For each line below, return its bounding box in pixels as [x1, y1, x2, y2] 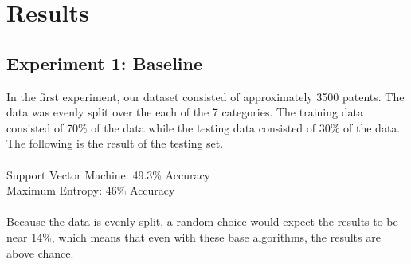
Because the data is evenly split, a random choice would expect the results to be [6, 213, 398, 230]
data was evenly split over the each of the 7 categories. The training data [6, 104, 363, 120]
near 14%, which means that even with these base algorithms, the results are [6, 228, 381, 245]
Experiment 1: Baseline [6, 50, 203, 75]
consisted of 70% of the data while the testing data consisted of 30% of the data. [6, 119, 401, 136]
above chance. [6, 244, 74, 261]
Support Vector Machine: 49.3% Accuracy [6, 166, 211, 183]
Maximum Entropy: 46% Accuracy [6, 182, 175, 199]
